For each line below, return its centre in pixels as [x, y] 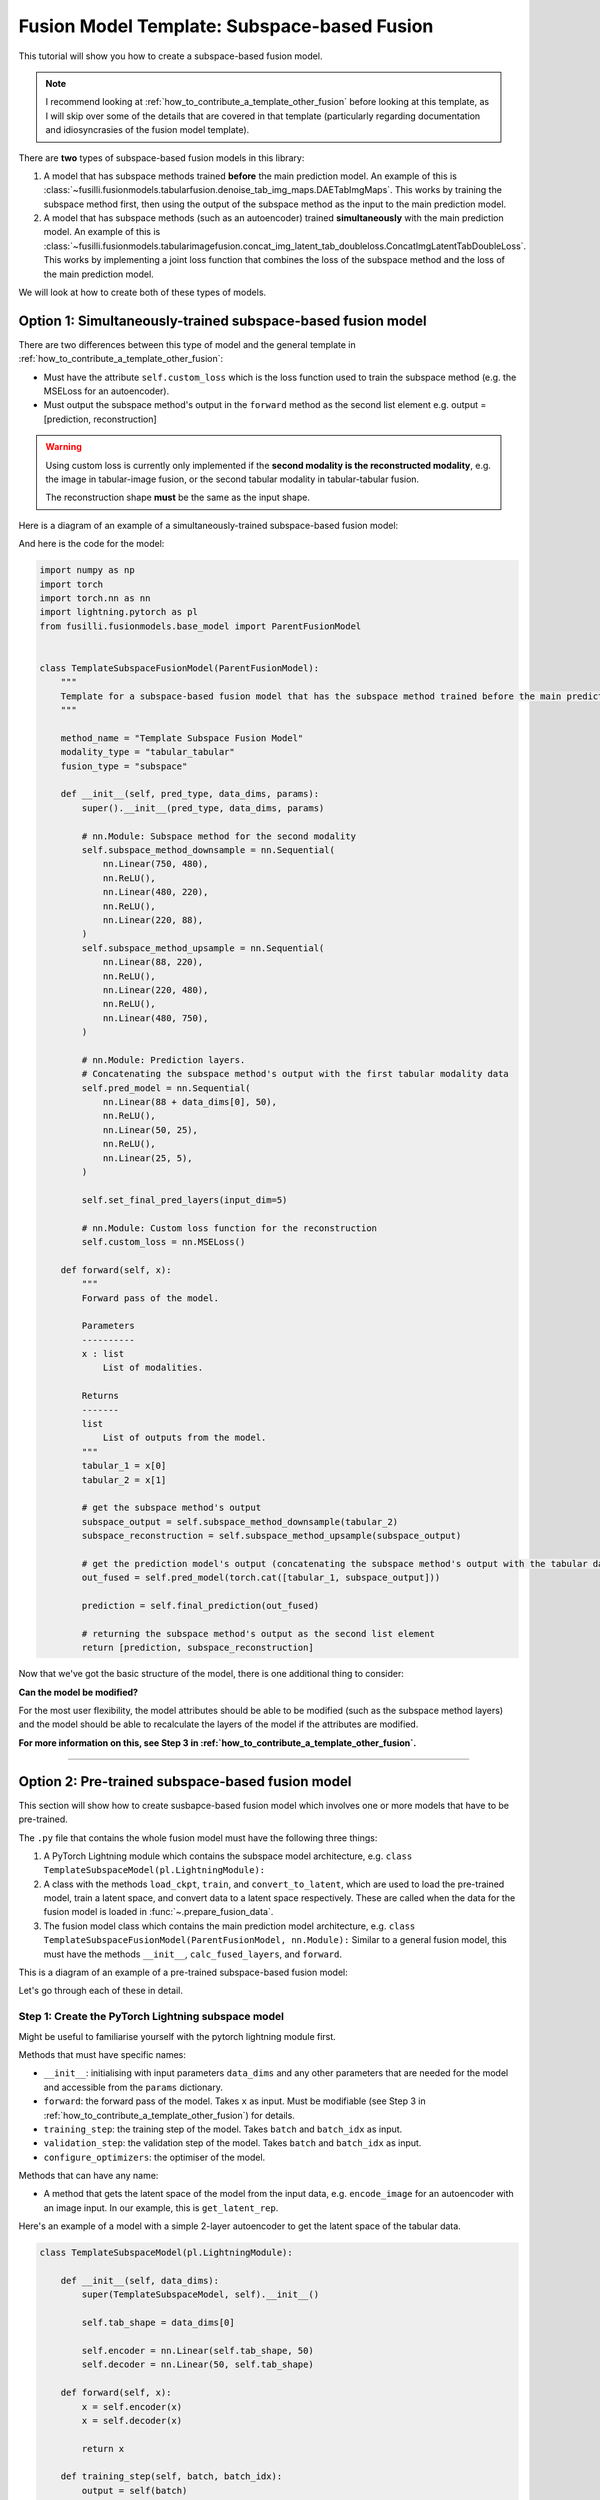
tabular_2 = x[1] [124, 1479]
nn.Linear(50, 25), [150, 1129]
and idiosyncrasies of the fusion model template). [147, 130]
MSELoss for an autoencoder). [106, 391]
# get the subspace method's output [171, 1508]
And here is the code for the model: [91, 544]
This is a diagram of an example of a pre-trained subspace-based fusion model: [183, 1972]
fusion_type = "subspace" [124, 766]
